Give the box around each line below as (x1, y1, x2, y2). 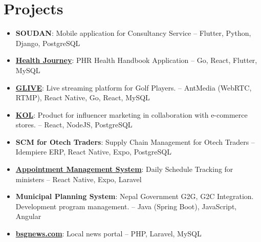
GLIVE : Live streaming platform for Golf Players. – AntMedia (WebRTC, (15, 82, 252, 93)
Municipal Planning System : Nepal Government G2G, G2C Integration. (15, 191, 254, 202)
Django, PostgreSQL (15, 37, 80, 48)
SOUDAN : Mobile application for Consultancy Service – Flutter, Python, (15, 28, 251, 38)
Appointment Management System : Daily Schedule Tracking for (15, 164, 233, 174)
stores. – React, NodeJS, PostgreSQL (15, 119, 133, 130)
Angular (15, 211, 41, 222)
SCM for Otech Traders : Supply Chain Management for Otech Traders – (15, 136, 255, 147)
